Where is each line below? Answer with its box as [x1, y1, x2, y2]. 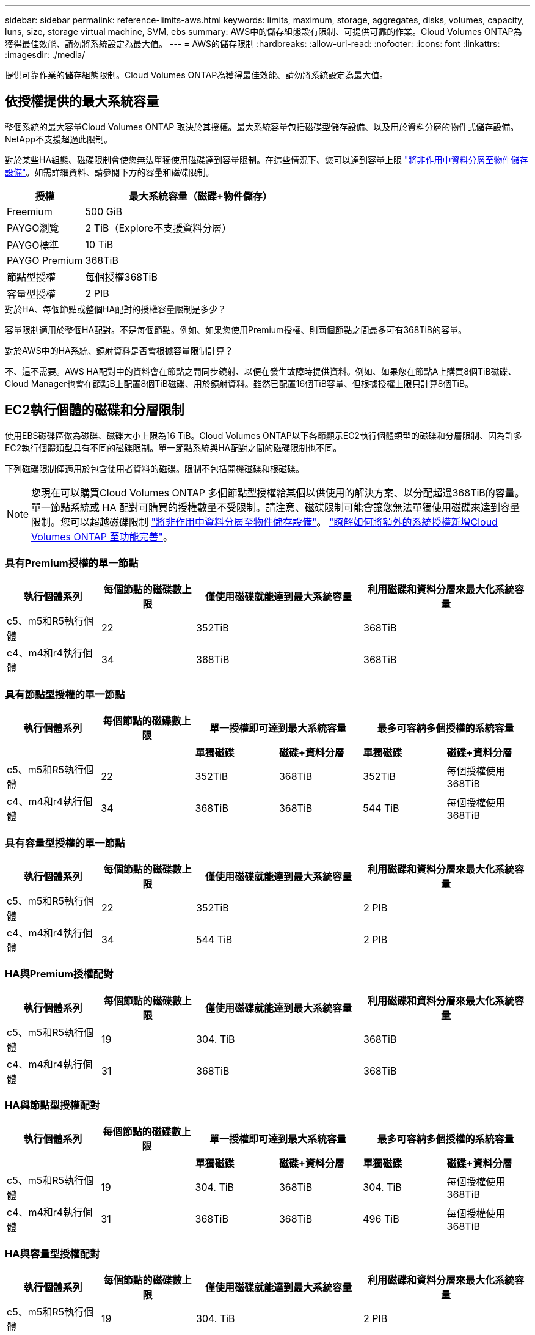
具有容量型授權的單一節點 [5, 836, 125, 849]
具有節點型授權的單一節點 [5, 688, 125, 701]
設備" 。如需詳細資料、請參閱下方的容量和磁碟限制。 [5, 166, 214, 177]
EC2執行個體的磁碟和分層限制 [5, 402, 184, 418]
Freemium [7, 205, 53, 218]
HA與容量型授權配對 [5, 1247, 100, 1260]
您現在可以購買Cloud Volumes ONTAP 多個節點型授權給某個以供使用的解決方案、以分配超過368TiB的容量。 [31, 486, 525, 499]
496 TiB [363, 1213, 399, 1226]
